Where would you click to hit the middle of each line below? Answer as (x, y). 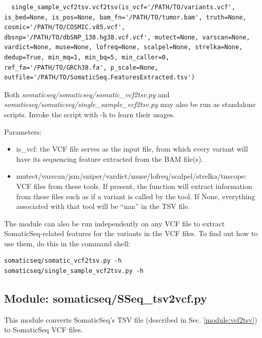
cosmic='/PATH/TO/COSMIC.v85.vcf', (65, 27)
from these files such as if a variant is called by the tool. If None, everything (136, 196)
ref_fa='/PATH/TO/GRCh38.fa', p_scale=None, (81, 67)
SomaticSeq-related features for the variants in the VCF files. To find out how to (131, 233)
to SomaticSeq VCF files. (44, 330)
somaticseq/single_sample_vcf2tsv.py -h (74, 271)
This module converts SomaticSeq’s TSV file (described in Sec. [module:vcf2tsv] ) (131, 319)
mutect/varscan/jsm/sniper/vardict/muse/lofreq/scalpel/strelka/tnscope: (131, 176)
